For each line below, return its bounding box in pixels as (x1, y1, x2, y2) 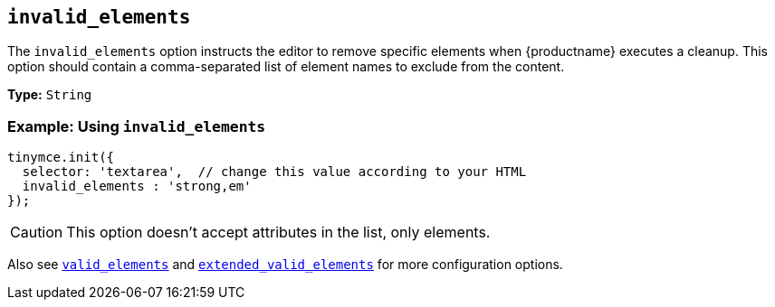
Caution (10, 223, 63, 242)
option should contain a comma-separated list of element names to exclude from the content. (7, 59, 565, 75)
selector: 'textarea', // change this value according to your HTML (22, 164, 527, 180)
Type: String (7, 87, 92, 103)
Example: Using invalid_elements (7, 116, 266, 135)
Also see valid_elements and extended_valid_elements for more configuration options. (7, 256, 563, 273)
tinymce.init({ (7, 150, 115, 165)
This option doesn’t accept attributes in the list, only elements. (66, 223, 491, 242)
